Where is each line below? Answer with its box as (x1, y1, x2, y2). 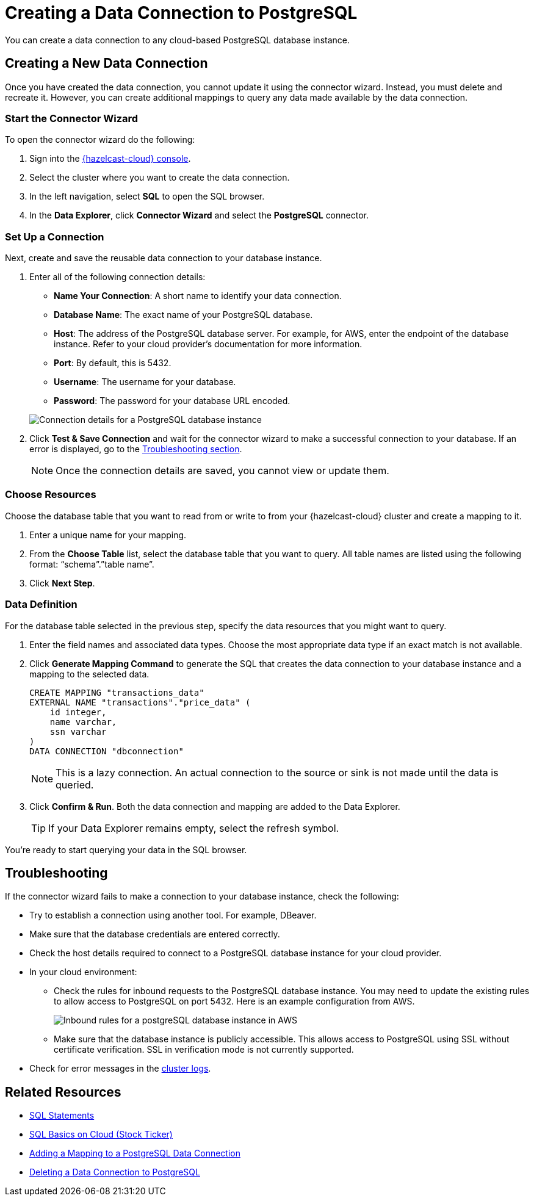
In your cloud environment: (29, 967, 137, 978)
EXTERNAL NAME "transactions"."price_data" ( (29, 697, 251, 707)
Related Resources (5, 1084, 121, 1100)
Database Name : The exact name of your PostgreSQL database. (54, 309, 313, 320)
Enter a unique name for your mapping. (29, 529, 187, 540)
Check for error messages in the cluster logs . (29, 1063, 211, 1074)
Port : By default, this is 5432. (54, 358, 171, 369)
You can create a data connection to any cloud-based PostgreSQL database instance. (5, 34, 350, 45)
